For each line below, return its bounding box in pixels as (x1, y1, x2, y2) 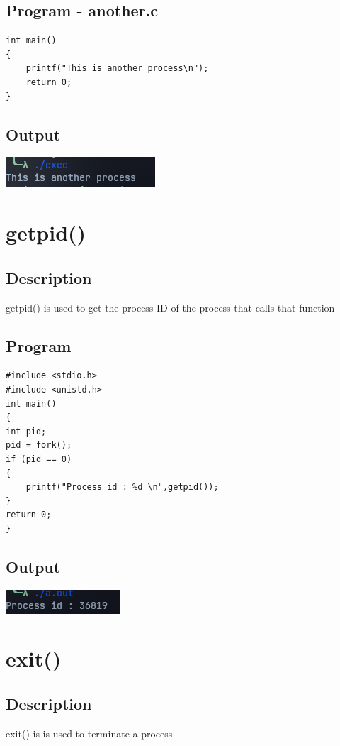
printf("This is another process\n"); (25, 63, 209, 74)
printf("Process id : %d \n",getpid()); (25, 482, 219, 493)
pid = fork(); (6, 440, 72, 451)
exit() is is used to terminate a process (6, 725, 173, 740)
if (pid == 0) (6, 454, 72, 464)
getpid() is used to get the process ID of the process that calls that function (6, 300, 335, 314)
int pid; (6, 426, 47, 437)
